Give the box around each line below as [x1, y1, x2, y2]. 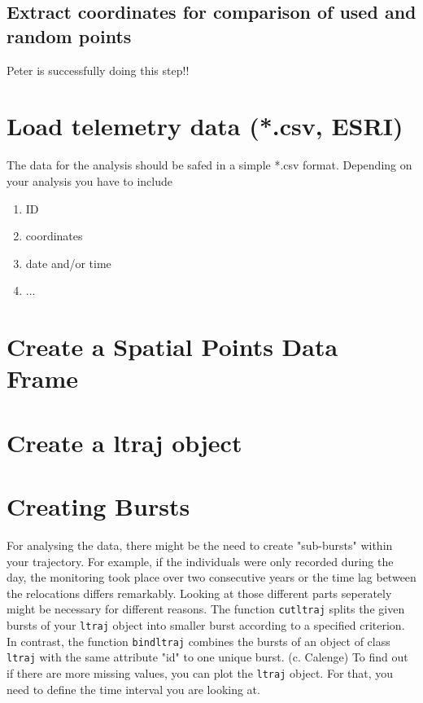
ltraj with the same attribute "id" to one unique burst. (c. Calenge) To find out [7, 648, 408, 666]
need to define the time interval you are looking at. [7, 680, 260, 697]
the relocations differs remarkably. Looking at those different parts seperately [7, 584, 392, 601]
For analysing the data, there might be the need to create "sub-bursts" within [7, 536, 393, 553]
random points [7, 23, 132, 48]
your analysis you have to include [7, 172, 172, 189]
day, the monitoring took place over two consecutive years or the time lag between [7, 569, 416, 586]
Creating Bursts [7, 490, 190, 522]
